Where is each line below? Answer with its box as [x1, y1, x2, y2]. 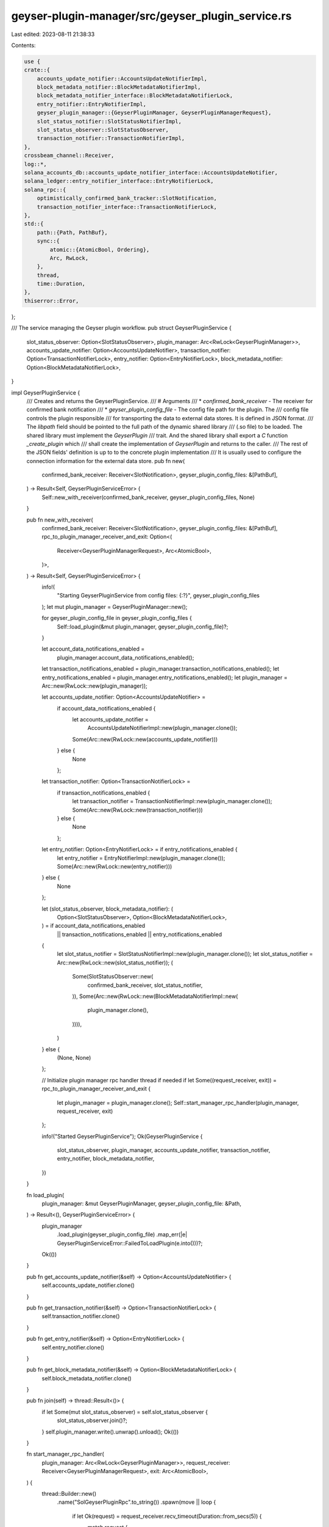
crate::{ [24, 67, 51, 73]
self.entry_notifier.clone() [41, 1344, 105, 1351]
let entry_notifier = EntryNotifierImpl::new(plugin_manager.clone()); [57, 854, 225, 861]
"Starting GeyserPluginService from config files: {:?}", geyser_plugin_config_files [57, 592, 260, 599]
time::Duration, [37, 280, 85, 287]
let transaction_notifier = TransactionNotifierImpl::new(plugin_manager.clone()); [72, 798, 272, 805]
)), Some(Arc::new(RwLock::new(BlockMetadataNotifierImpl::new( [72, 993, 238, 1000]
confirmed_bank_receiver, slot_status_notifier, [87, 981, 203, 989]
